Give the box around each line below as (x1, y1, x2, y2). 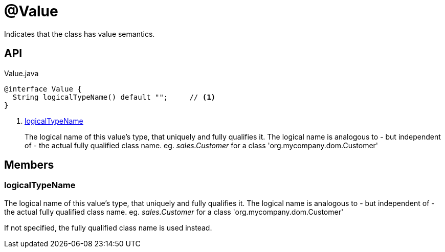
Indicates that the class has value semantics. (4, 29, 155, 38)
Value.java (4, 68, 39, 78)
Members (4, 158, 54, 172)
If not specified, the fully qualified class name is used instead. (4, 223, 212, 232)
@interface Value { (4, 84, 82, 93)
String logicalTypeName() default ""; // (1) (12, 93, 216, 101)
